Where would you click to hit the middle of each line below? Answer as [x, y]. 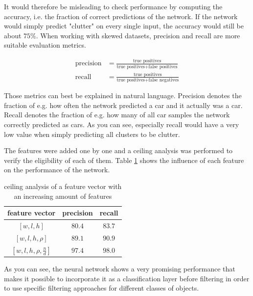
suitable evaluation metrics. [45, 45]
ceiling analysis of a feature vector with [63, 186]
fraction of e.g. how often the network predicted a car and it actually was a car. [123, 105]
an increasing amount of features [63, 196]
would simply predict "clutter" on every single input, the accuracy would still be [124, 26]
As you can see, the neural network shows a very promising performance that [120, 269]
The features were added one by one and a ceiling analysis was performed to [118, 150]
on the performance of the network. [57, 170]
